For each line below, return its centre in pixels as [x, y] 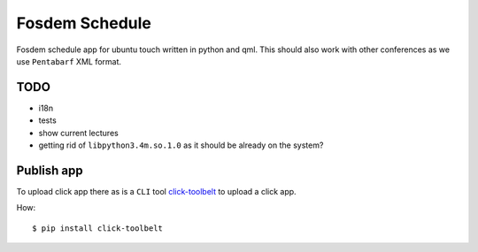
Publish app [50, 170]
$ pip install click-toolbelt [98, 228]
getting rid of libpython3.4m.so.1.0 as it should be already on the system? [181, 145]
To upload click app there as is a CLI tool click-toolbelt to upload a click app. [156, 191]
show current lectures [78, 133]
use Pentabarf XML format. [69, 61]
